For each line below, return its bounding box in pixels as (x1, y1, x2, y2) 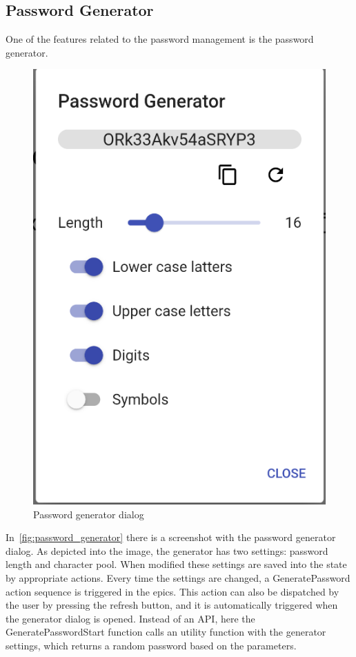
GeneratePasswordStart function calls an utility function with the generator (6, 625, 326, 639)
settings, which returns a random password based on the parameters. (6, 638, 297, 652)
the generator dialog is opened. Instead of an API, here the (6, 611, 255, 625)
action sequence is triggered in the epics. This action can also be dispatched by (6, 584, 339, 598)
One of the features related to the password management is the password (6, 32, 314, 46)
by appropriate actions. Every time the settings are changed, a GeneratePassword (6, 570, 350, 585)
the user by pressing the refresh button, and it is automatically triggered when (6, 598, 338, 612)
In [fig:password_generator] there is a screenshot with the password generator (6, 530, 336, 545)
